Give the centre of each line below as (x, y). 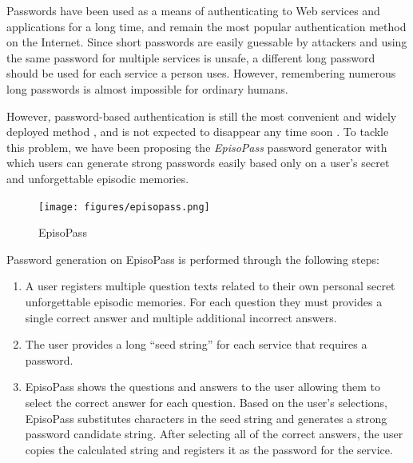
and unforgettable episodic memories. (98, 178)
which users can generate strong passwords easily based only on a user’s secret (198, 163)
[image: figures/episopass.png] (124, 207)
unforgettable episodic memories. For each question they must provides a (204, 301)
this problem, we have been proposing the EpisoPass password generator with (197, 147)
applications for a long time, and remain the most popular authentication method (206, 26)
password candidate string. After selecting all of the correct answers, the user (214, 434)
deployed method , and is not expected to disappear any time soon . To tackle (198, 132)
